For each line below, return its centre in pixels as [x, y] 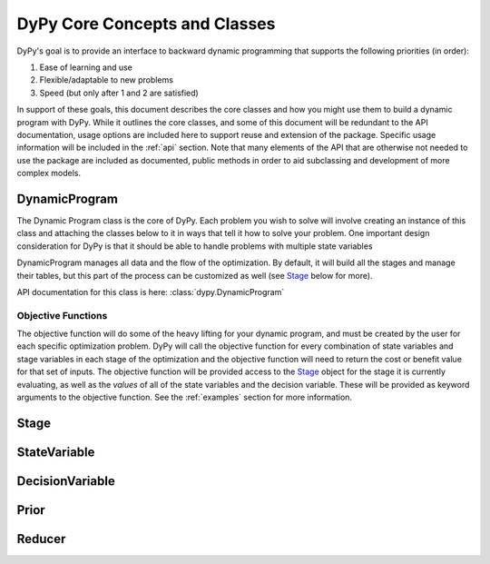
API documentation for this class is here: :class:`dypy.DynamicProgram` [151, 292]
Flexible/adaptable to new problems [107, 80]
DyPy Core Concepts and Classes [146, 24]
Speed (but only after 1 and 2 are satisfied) [119, 93]
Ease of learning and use [86, 67]
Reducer [41, 539]
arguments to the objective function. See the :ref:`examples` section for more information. [185, 397]
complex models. [49, 173]
